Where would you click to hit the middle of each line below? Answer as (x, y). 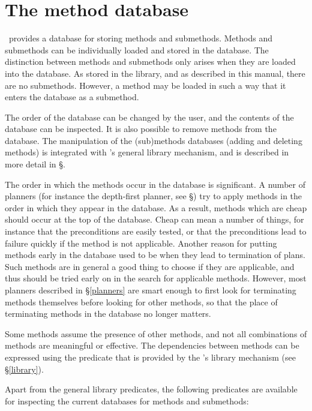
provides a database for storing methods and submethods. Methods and (140, 38)
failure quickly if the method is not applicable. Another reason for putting (141, 243)
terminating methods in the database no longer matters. (108, 313)
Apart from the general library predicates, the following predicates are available (151, 389)
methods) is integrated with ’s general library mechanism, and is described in (147, 152)
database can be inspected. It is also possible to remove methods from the (141, 129)
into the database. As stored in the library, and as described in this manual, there (155, 73)
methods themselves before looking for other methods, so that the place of (141, 301)
